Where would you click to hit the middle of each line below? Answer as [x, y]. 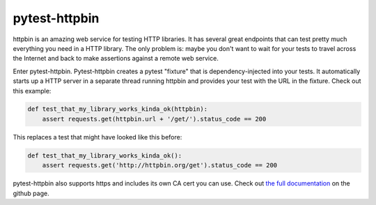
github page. [31, 193]
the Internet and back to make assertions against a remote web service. [116, 59]
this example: [32, 91]
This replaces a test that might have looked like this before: [97, 137]
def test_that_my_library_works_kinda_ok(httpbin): [118, 109]
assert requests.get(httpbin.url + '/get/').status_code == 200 [154, 119]
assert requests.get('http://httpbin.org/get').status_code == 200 [160, 165]
